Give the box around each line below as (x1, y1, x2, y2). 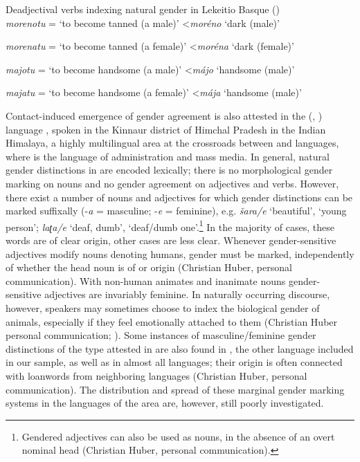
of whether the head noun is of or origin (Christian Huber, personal (6, 260, 292, 275)
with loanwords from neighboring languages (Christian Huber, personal (6, 368, 307, 382)
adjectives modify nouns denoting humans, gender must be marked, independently (6, 246, 354, 261)
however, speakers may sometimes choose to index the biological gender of (6, 300, 320, 315)
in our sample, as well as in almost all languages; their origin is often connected (6, 355, 343, 369)
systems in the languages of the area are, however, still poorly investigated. (6, 396, 324, 410)
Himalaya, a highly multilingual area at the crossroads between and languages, (6, 136, 339, 150)
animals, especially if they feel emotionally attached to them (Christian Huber (6, 314, 338, 329)
